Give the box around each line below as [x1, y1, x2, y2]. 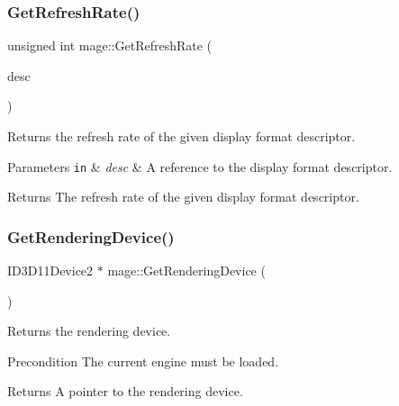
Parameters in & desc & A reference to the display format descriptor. [7, 157, 393, 176]
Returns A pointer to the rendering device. [7, 382, 243, 401]
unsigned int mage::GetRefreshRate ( [7, 36, 213, 55]
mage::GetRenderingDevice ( [107, 261, 266, 280]
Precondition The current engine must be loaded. [7, 351, 279, 370]
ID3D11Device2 [7, 261, 94, 280]
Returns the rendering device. [7, 321, 171, 340]
